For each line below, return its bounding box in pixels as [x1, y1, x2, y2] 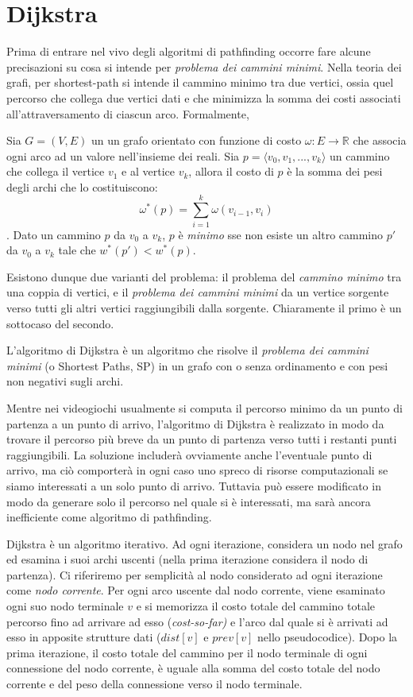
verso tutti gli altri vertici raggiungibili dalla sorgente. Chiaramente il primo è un [6, 299, 402, 316]
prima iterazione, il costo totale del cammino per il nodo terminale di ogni [6, 644, 368, 660]
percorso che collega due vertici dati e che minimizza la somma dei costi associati [6, 89, 401, 106]
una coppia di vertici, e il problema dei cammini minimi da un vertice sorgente [6, 284, 389, 300]
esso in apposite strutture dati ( [6, 629, 161, 645]
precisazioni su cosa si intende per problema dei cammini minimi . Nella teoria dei [6, 58, 402, 75]
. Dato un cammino [6, 226, 101, 242]
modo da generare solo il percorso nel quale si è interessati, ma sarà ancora [6, 493, 371, 509]
